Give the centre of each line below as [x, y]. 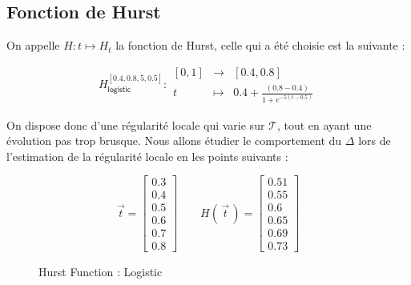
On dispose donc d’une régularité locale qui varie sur [136, 124]
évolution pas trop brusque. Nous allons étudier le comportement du [174, 140]
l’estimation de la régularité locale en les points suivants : [147, 156]
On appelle [33, 45]
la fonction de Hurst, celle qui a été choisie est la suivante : [260, 45]
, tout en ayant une [324, 124]
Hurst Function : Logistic [101, 271]
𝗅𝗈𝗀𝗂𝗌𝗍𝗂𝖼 [119, 89]
